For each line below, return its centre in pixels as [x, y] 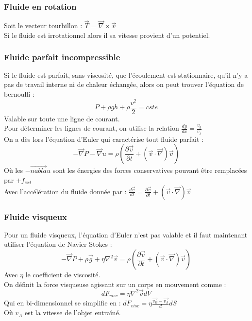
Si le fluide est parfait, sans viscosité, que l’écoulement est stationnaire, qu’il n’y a [126, 75]
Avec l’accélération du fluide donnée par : [65, 191]
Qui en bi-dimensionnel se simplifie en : [62, 303]
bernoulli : [19, 94]
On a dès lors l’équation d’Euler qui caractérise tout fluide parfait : [104, 139]
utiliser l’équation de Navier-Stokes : [58, 244]
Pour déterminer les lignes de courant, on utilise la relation [92, 128]
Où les [13, 170]
